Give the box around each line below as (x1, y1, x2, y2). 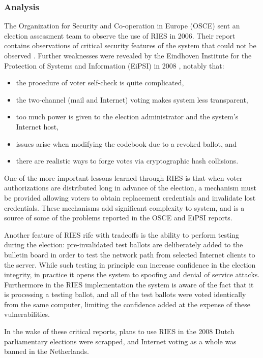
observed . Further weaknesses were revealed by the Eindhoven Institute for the (4, 50, 252, 60)
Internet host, (16, 121, 59, 132)
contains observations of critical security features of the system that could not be (4, 40, 256, 51)
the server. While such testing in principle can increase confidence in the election (4, 259, 256, 270)
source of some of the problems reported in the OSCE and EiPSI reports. (4, 212, 232, 223)
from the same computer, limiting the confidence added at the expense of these (4, 299, 251, 309)
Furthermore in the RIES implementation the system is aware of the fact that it (4, 279, 254, 289)
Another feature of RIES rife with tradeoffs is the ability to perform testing (4, 229, 240, 240)
